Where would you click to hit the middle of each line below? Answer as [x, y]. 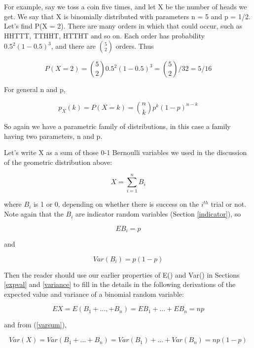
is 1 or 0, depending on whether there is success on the [116, 204]
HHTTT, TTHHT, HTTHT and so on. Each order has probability [104, 35]
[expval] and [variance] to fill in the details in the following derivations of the [120, 284]
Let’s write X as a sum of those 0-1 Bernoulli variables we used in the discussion [126, 152]
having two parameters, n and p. [53, 136]
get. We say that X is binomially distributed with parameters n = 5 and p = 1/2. [127, 16]
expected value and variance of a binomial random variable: [94, 294]
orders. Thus [135, 46]
